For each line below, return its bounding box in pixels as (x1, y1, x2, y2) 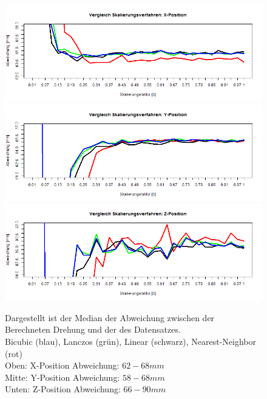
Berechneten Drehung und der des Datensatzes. (5, 323, 181, 336)
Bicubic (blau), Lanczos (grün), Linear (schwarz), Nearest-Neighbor (5, 335, 257, 347)
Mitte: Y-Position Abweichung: (5, 370, 120, 383)
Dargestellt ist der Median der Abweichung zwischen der (5, 311, 215, 324)
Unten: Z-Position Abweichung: (5, 383, 121, 395)
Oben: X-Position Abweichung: (5, 359, 120, 372)
